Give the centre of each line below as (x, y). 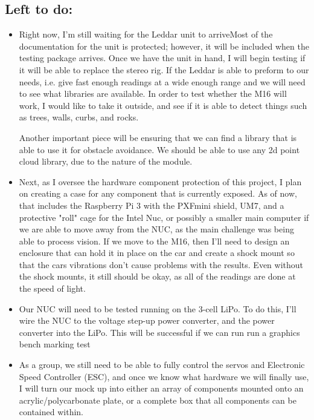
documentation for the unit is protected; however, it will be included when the (164, 46)
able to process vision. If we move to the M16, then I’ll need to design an (154, 241)
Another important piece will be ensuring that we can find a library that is (158, 137)
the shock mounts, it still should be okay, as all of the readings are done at (157, 276)
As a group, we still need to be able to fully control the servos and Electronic (162, 365)
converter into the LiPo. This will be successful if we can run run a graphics (159, 332)
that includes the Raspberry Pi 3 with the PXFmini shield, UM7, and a (152, 205)
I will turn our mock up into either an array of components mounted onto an (161, 388)
